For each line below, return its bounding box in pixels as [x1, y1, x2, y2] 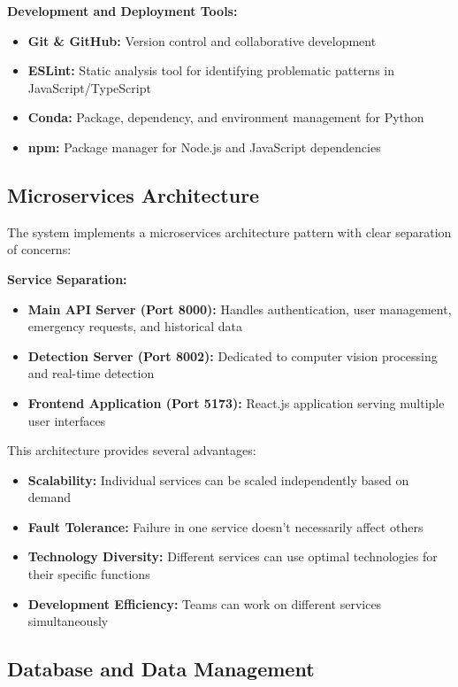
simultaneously [27, 612, 109, 630]
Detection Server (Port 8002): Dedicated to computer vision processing [27, 346, 438, 365]
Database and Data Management [7, 655, 315, 683]
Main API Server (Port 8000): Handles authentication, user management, [27, 299, 452, 318]
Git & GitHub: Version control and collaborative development [27, 31, 377, 50]
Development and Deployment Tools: [7, 2, 238, 19]
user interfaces [27, 411, 106, 429]
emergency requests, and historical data [27, 317, 243, 336]
